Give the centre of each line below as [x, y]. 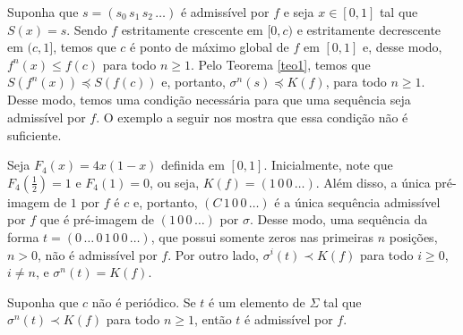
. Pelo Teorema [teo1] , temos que [281, 64]
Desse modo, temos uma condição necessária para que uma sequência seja [209, 100]
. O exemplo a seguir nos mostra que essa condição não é [252, 117]
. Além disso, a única [373, 182]
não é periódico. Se [144, 301]
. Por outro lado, [213, 254]
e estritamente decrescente [369, 29]
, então [213, 319]
